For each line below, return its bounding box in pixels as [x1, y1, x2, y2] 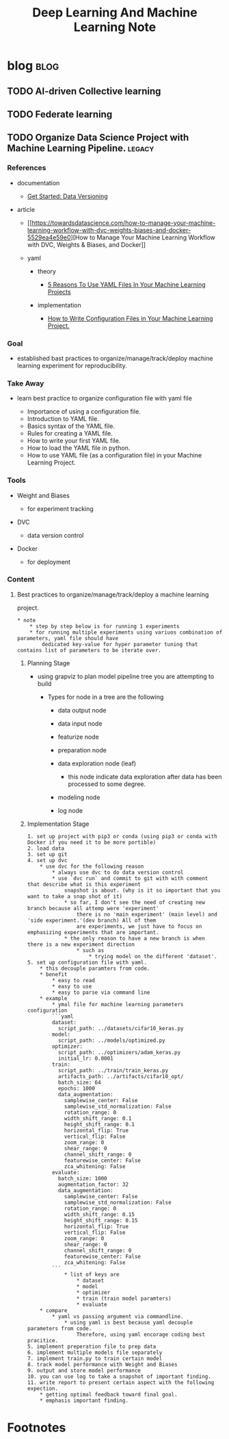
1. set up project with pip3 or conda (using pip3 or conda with [27, 833, 217, 840]
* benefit [40, 971, 68, 978]
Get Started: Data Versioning [27, 192, 108, 200]
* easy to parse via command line [51, 989, 150, 996]
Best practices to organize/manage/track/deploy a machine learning [16, 590, 209, 598]
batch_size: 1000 [57, 1175, 107, 1182]
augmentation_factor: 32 [57, 1181, 129, 1188]
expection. [27, 1385, 59, 1392]
